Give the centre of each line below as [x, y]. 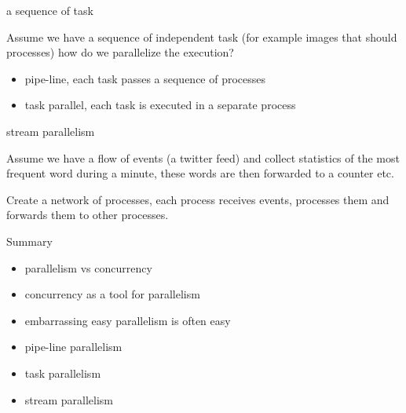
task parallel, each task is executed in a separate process [160, 105]
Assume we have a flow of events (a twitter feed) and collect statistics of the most [203, 157]
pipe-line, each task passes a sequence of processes [145, 78]
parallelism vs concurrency [88, 267]
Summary [29, 241]
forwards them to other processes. [88, 215]
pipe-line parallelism [73, 347]
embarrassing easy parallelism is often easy [128, 320]
